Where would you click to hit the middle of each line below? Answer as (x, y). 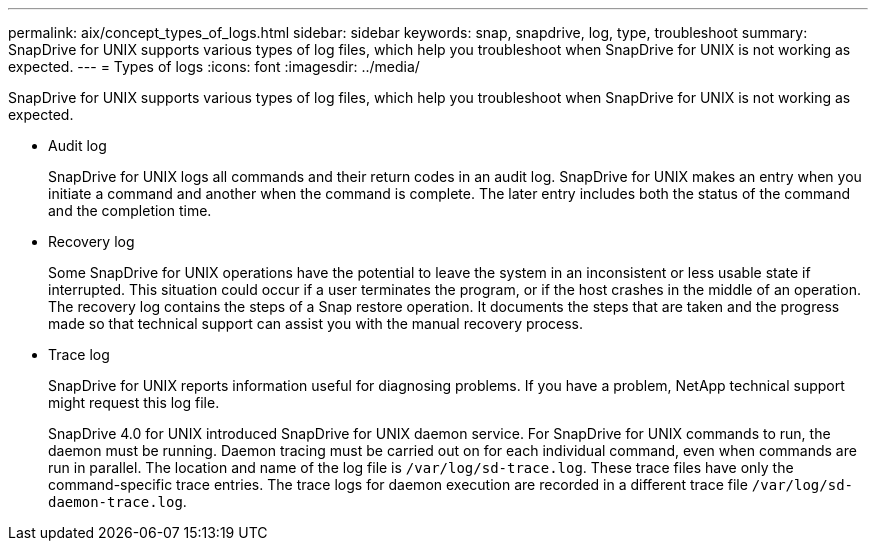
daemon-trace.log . (117, 501)
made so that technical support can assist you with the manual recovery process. (316, 323)
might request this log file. (134, 402)
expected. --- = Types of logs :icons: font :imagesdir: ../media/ (214, 66)
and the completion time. (130, 210)
